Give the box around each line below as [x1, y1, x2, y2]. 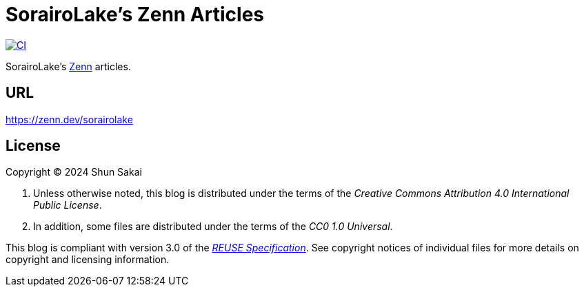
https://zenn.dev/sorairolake [6, 113, 133, 125]
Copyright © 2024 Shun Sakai [6, 166, 142, 178]
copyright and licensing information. [6, 253, 170, 266]
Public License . [33, 199, 102, 211]
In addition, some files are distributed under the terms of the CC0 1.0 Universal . [33, 220, 393, 233]
